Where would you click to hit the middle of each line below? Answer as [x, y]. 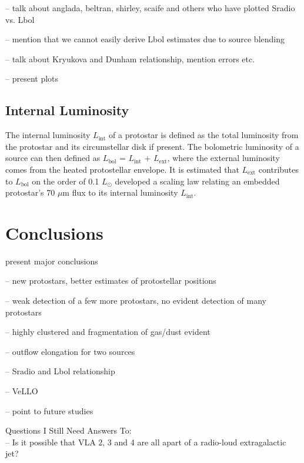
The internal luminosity [48, 135]
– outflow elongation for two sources [70, 351]
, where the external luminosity [223, 158]
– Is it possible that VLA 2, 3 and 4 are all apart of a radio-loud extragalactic [146, 442]
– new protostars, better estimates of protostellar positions [111, 281]
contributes [279, 169]
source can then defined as [53, 158]
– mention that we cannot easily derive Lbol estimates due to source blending [145, 39]
